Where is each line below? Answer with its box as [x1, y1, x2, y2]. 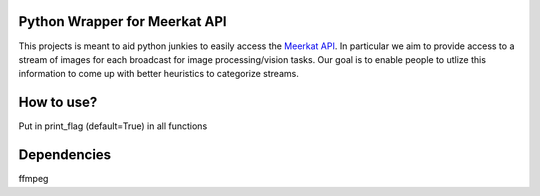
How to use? [18, 94, 98, 111]
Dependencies [18, 146, 112, 164]
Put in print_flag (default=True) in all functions [18, 120, 208, 132]
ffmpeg [18, 173, 49, 185]
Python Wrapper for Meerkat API [18, 13, 227, 30]
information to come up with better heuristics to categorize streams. [18, 68, 299, 80]
